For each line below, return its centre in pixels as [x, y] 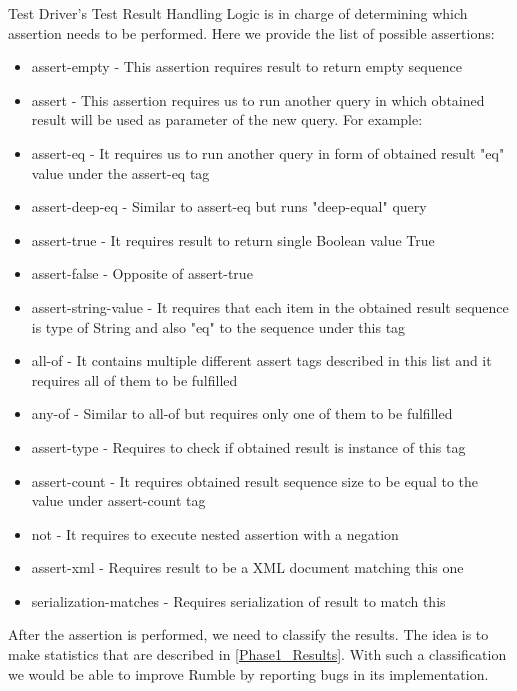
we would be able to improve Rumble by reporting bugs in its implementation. [248, 673]
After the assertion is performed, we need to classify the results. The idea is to [248, 634]
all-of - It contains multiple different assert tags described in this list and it [261, 360]
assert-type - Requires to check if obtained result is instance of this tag [248, 446]
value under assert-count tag [118, 500]
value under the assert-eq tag [120, 172]
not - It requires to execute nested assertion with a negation [215, 533]
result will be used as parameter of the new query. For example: [227, 119]
